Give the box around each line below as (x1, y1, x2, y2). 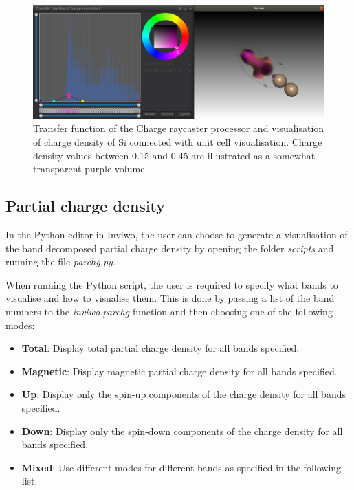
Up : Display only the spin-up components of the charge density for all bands (21, 387, 346, 401)
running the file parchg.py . (5, 254, 115, 269)
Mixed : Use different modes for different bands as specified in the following (21, 460, 342, 474)
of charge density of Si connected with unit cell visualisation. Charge (33, 134, 322, 148)
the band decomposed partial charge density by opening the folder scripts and (5, 241, 334, 255)
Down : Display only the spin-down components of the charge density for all (21, 423, 343, 438)
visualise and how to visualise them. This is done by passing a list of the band (5, 291, 335, 305)
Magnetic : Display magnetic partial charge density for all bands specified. (21, 364, 338, 378)
